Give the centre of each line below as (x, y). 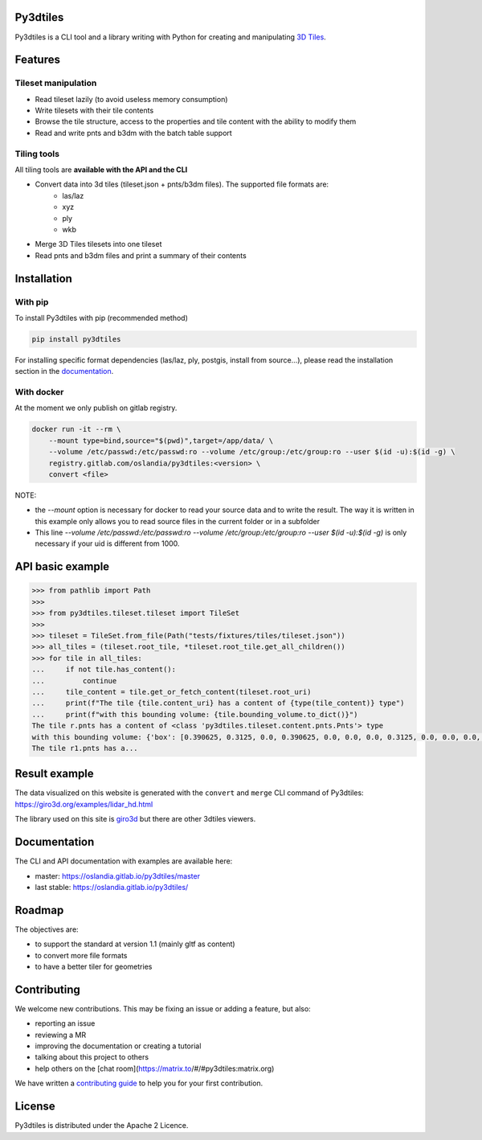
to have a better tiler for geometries (94, 966)
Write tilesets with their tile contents (94, 111)
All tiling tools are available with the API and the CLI (101, 170)
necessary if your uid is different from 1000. (107, 543)
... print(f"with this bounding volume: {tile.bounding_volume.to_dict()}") (195, 714)
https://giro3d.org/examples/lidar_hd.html (84, 804)
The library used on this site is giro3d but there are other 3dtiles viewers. (135, 819)
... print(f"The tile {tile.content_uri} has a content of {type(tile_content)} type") (218, 703)
